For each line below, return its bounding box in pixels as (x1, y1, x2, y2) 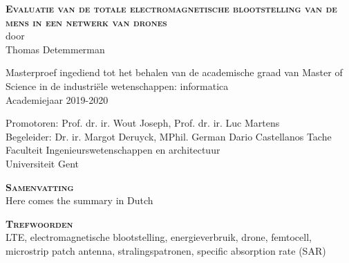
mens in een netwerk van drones (6, 15, 167, 29)
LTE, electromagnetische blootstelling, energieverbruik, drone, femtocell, (6, 230, 312, 244)
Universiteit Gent (6, 156, 79, 170)
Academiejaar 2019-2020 (6, 92, 109, 107)
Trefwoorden (6, 216, 73, 230)
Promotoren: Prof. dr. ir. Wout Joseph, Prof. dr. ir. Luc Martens (6, 116, 280, 130)
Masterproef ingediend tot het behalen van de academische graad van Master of (6, 65, 343, 80)
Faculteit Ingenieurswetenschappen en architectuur (6, 143, 220, 157)
